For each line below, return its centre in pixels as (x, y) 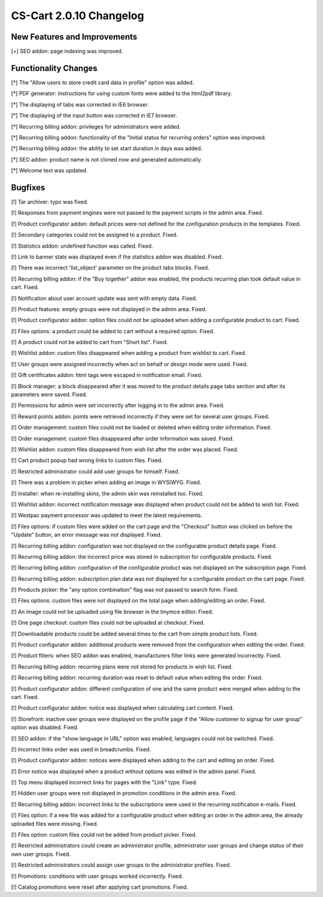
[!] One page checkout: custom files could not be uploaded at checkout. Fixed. (108, 623)
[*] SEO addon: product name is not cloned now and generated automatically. (107, 159)
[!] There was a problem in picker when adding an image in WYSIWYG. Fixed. (106, 482)
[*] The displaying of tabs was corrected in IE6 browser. (80, 104)
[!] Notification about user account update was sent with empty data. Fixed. (104, 298)
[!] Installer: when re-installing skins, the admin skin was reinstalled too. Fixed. (107, 493)
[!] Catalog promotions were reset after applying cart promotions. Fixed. (100, 887)
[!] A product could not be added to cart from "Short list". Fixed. (89, 342)
